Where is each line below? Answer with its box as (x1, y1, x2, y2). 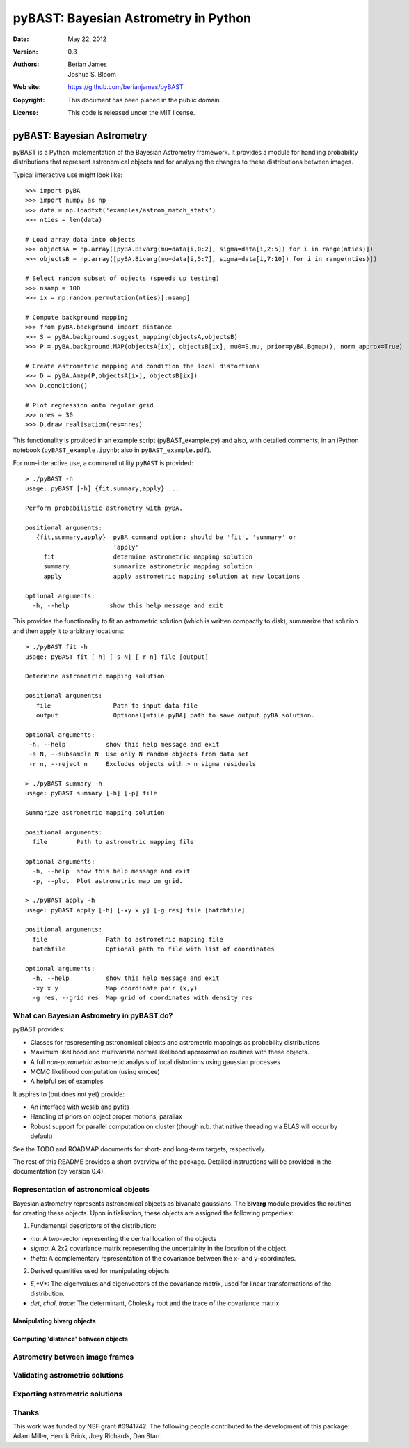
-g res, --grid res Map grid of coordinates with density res (32, 994, 253, 1002)
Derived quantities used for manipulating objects (30, 1266, 170, 1275)
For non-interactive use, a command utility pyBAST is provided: (13, 458, 194, 467)
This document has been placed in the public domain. (67, 95, 222, 104)
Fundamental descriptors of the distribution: (30, 1222, 157, 1230)
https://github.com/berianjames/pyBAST (67, 83, 184, 91)
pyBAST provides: (13, 1025, 65, 1034)
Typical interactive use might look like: (13, 171, 123, 179)
